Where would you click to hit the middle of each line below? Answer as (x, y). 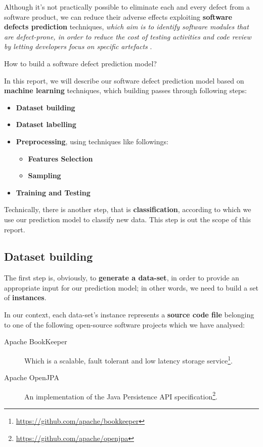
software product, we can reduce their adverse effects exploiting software (118, 16)
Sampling (45, 175)
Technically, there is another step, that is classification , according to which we (128, 209)
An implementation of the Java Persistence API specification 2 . (121, 395)
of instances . (25, 297)
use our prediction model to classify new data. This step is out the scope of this (127, 219)
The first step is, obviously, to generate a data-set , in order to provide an (122, 278)
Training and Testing (53, 192)
